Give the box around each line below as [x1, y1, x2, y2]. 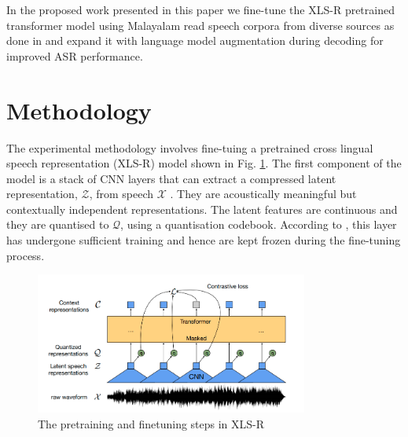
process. [6, 247, 45, 263]
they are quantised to [6, 216, 109, 233]
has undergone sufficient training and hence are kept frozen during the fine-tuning [6, 232, 401, 248]
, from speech [89, 185, 154, 202]
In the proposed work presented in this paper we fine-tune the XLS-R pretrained [6, 2, 395, 17]
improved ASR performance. [6, 47, 143, 64]
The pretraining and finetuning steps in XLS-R [38, 415, 265, 431]
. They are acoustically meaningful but [170, 185, 357, 202]
